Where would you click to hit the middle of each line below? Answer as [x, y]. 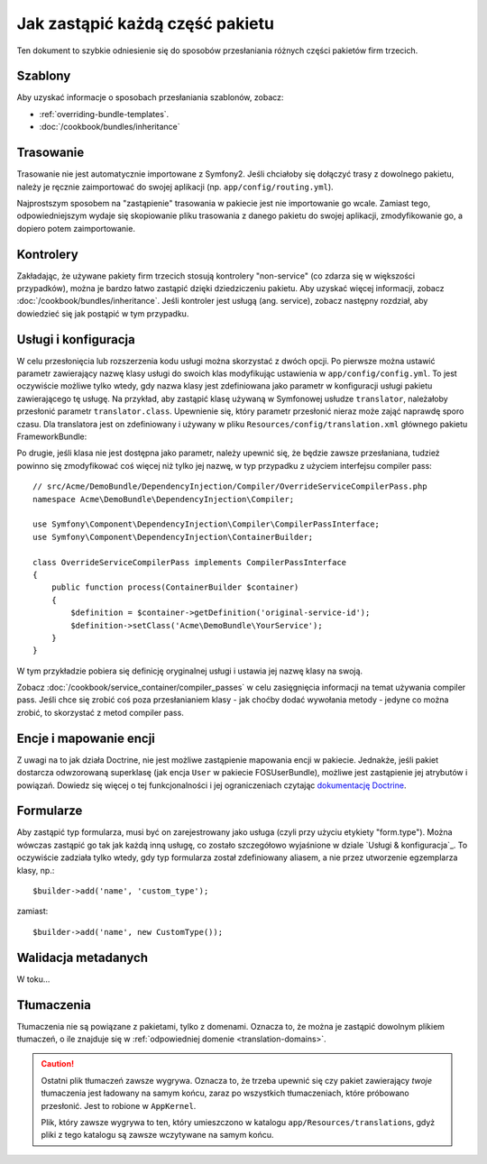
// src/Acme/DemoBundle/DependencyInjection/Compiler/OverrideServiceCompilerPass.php [230, 486]
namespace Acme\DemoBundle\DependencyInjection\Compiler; [164, 499]
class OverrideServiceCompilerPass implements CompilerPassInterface [190, 562]
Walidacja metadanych [83, 957]
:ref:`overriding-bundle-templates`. [104, 114]
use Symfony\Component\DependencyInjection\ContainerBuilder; [173, 537]
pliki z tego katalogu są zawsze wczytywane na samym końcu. [157, 1135]
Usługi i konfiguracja [76, 339]
